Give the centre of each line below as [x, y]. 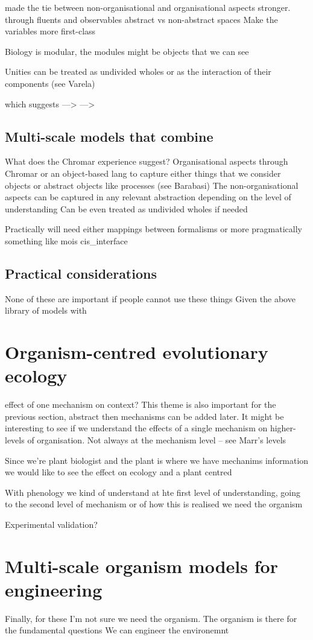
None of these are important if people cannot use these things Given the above [150, 298]
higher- [283, 428]
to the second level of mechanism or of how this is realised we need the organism [154, 504]
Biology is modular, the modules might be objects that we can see [127, 51]
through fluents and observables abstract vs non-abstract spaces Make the [141, 19]
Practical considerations [81, 273]
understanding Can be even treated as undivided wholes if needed [126, 208]
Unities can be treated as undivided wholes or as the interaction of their [138, 71]
